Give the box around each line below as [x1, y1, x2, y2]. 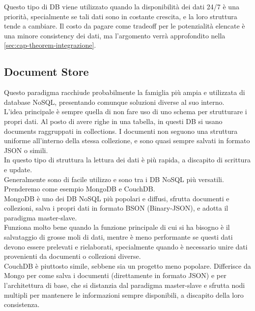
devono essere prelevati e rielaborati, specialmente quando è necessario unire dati [4, 241, 248, 251]
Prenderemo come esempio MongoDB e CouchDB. [4, 184, 155, 194]
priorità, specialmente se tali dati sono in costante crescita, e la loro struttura [4, 11, 237, 21]
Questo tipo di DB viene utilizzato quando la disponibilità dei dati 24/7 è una [4, 1, 239, 11]
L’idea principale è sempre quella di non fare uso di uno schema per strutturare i [4, 106, 247, 117]
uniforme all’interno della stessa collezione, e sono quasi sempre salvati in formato [4, 135, 250, 146]
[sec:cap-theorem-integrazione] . [4, 40, 96, 50]
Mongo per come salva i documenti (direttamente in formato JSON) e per [4, 270, 227, 280]
